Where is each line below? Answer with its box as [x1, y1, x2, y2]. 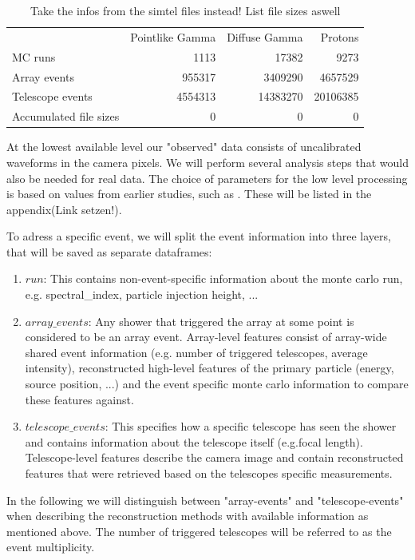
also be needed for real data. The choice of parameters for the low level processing [6, 169, 408, 186]
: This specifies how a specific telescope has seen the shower [105, 418, 397, 435]
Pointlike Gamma [130, 28, 216, 45]
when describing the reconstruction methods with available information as [6, 507, 369, 524]
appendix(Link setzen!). [6, 201, 122, 217]
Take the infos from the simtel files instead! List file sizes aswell [30, 2, 341, 18]
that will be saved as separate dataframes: [6, 243, 212, 260]
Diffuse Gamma [227, 28, 303, 45]
